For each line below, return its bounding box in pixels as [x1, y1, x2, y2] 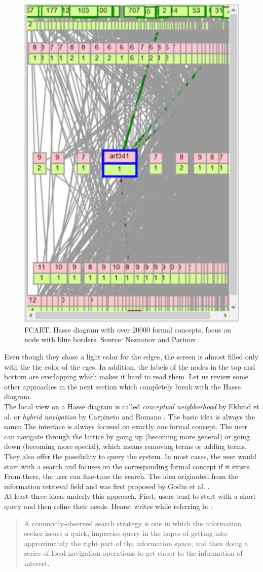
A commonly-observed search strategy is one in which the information [24, 518, 242, 528]
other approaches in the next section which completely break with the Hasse [4, 381, 241, 392]
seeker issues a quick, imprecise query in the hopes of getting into [24, 528, 228, 538]
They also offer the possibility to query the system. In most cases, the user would [4, 450, 256, 461]
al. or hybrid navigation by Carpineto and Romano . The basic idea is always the [4, 411, 255, 422]
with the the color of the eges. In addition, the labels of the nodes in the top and [4, 361, 255, 372]
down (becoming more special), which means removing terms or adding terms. [4, 441, 247, 451]
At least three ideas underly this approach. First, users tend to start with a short [4, 491, 256, 501]
